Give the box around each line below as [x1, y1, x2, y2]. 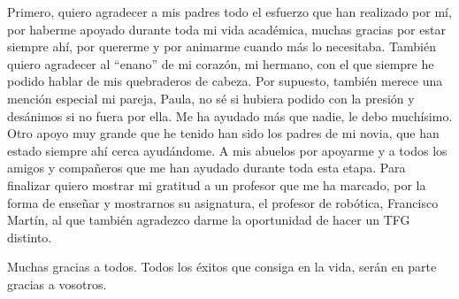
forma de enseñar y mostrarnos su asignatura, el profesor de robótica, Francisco [7, 193, 439, 211]
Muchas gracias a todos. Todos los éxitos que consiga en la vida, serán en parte [7, 257, 437, 276]
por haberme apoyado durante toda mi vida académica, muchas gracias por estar [7, 19, 446, 38]
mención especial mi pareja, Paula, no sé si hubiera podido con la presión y [7, 88, 415, 107]
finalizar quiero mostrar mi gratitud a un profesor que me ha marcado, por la [7, 175, 426, 194]
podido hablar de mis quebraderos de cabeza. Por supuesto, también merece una [7, 72, 443, 90]
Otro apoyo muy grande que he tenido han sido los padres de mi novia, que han [7, 124, 440, 142]
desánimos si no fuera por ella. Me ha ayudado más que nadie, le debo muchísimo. [7, 106, 453, 125]
